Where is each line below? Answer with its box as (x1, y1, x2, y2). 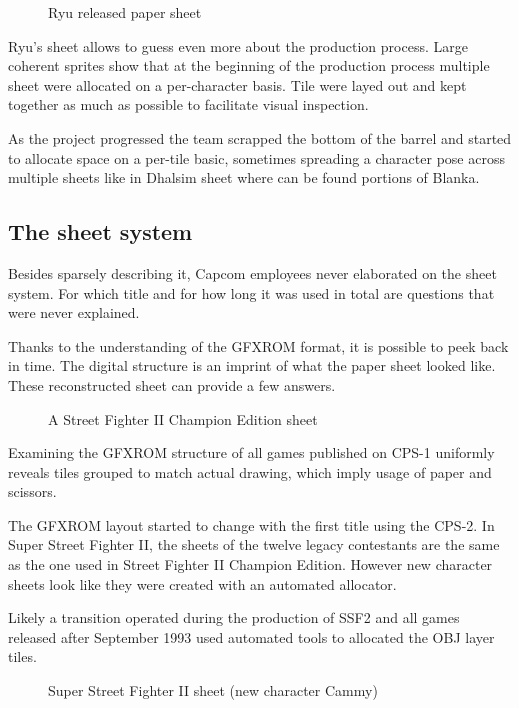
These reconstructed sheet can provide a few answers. (8, 374, 336, 395)
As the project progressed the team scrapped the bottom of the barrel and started (8, 127, 512, 148)
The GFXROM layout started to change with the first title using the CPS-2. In (8, 514, 495, 535)
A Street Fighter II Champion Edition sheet (48, 408, 318, 429)
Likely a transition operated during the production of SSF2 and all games (8, 607, 460, 628)
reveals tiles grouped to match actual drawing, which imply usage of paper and (8, 461, 492, 482)
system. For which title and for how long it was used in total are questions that (8, 282, 495, 303)
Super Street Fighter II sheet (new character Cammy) (48, 680, 378, 701)
